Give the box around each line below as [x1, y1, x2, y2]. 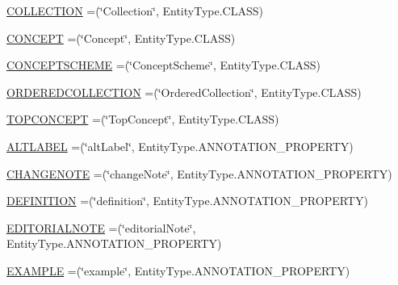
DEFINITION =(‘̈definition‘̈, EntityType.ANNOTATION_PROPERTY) [6, 192, 368, 209]
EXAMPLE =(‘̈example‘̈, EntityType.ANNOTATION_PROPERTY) [6, 262, 350, 279]
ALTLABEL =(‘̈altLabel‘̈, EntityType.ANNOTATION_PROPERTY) [6, 137, 354, 154]
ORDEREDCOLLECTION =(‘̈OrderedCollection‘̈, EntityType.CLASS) [6, 83, 362, 100]
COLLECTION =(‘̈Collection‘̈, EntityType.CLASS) [6, 2, 263, 19]
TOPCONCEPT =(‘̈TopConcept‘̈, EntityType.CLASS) [6, 111, 279, 128]
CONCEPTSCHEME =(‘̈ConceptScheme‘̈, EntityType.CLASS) [6, 57, 320, 73]
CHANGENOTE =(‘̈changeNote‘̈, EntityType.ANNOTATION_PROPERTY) [6, 165, 392, 182]
